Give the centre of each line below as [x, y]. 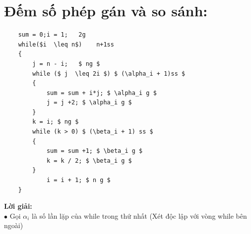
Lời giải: [18, 206]
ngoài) [14, 225]
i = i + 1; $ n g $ [78, 180]
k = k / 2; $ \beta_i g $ [89, 161]
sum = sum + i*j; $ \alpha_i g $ [101, 93]
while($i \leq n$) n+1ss [66, 44]
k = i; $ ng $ [56, 122]
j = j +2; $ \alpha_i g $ [89, 103]
